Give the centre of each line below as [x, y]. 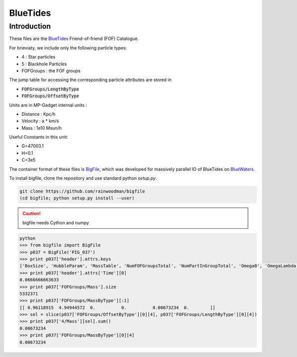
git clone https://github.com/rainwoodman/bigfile [82, 191]
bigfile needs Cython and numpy [56, 222]
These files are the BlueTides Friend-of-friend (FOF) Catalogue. [74, 39]
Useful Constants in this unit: [39, 137]
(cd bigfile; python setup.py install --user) [77, 198]
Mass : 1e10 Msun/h [42, 128]
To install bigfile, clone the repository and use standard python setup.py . [83, 178]
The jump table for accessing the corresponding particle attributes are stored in [90, 80]
